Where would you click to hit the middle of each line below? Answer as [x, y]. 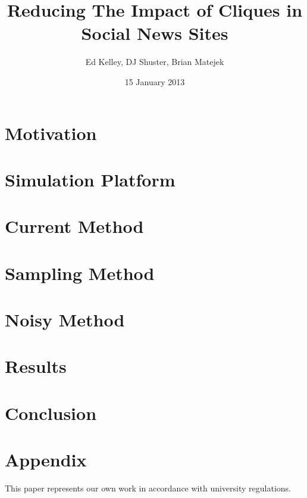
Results [36, 366]
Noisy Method [65, 319]
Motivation [51, 133]
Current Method [74, 226]
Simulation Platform [90, 179]
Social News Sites [155, 33]
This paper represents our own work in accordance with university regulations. [148, 488]
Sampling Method [80, 273]
